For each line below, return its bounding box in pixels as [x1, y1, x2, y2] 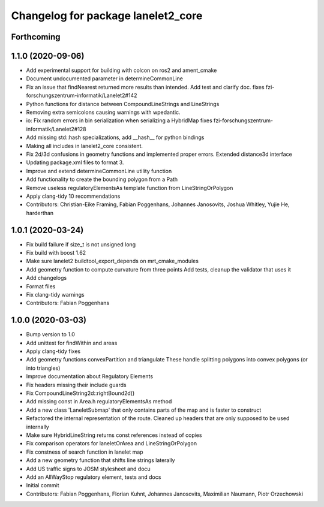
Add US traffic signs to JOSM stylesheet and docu [26, 465, 151, 472]
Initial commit [26, 482, 59, 489]
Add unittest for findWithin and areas [26, 339, 118, 346]
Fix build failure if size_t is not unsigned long [26, 240, 136, 248]
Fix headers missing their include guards [26, 381, 127, 388]
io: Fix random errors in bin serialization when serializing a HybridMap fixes [26, 117, 212, 124]
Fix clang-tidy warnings [26, 291, 85, 298]
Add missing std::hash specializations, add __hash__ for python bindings [26, 134, 205, 141]
